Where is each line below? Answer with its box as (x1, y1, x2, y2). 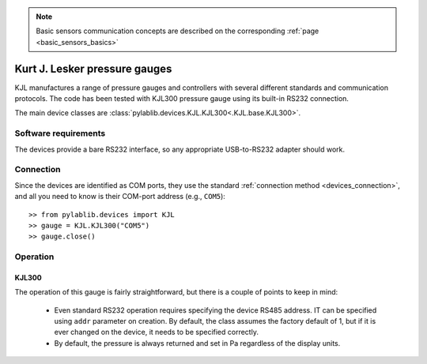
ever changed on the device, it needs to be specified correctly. (54, 328, 259, 337)
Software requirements (14, 128, 106, 139)
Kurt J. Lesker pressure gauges (14, 62, 172, 75)
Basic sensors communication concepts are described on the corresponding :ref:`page (36, 26, 319, 36)
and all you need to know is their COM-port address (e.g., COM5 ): (14, 192, 225, 201)
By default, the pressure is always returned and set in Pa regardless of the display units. (54, 338, 341, 347)
